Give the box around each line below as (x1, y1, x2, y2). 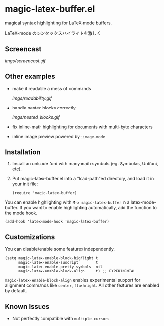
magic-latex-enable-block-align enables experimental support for (5, 277, 141, 283)
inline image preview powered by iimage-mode (12, 133, 105, 139)
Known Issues (5, 302, 50, 311)
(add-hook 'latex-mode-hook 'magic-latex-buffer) (5, 219, 110, 224)
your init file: (12, 181, 38, 187)
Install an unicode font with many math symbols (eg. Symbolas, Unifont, (12, 161, 159, 167)
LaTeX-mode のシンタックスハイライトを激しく (5, 30, 101, 36)
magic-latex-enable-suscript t (18, 260, 98, 265)
